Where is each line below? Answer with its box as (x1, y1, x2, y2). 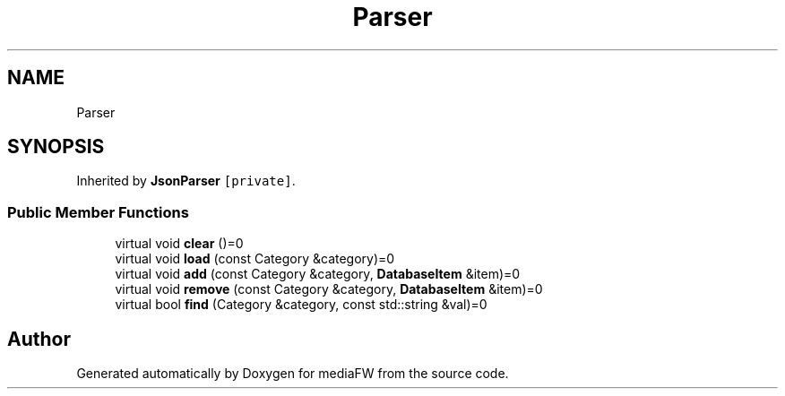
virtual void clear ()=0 (115, 236, 244, 252)
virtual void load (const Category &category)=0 (115, 251, 395, 267)
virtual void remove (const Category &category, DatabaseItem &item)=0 (115, 281, 543, 297)
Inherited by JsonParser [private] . (76, 173, 296, 189)
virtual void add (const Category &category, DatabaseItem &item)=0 (115, 266, 521, 282)
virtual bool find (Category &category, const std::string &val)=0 (115, 297, 487, 313)
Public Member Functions (7, 202, 189, 221)
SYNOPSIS (7, 135, 105, 159)
